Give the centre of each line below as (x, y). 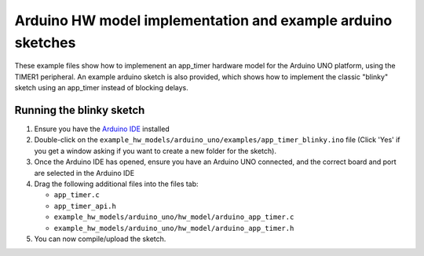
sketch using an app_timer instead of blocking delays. (101, 88)
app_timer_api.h (85, 206)
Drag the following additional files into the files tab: (117, 184)
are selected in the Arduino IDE (84, 173)
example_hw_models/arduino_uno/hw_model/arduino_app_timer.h (174, 228)
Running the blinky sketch (80, 110)
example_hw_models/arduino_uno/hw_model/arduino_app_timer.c (174, 217)
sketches (45, 42)
